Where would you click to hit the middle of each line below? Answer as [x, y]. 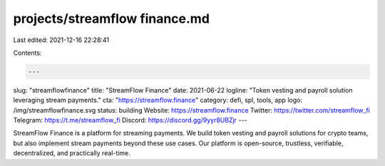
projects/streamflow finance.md [112, 19]
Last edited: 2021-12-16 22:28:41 [61, 40]
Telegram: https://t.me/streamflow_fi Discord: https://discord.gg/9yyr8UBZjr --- [130, 120]
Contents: [27, 53]
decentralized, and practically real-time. [72, 153]
